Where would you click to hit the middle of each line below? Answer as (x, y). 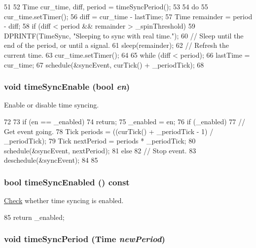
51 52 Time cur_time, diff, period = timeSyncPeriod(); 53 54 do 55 (106, 6)
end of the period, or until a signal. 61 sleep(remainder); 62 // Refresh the (117, 45)
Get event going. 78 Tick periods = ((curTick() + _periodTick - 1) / (109, 131)
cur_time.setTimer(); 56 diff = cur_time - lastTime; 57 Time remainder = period (128, 16)
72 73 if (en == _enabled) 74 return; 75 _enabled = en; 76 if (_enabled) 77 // (125, 121)
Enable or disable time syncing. (52, 105)
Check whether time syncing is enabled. (64, 200)
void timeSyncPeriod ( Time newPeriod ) (85, 239)
